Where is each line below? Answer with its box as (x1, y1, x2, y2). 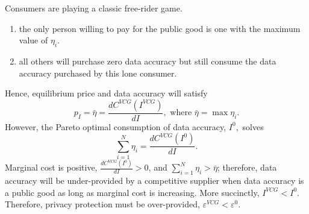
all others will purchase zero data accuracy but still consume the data (19, 54, 276, 67)
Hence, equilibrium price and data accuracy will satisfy (5, 87, 208, 99)
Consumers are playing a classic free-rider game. (5, 2, 183, 14)
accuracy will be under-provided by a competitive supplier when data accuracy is (5, 174, 304, 187)
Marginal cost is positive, (5, 161, 98, 174)
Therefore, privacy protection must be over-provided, (5, 198, 200, 210)
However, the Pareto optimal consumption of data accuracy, (5, 120, 226, 133)
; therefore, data (217, 161, 277, 174)
